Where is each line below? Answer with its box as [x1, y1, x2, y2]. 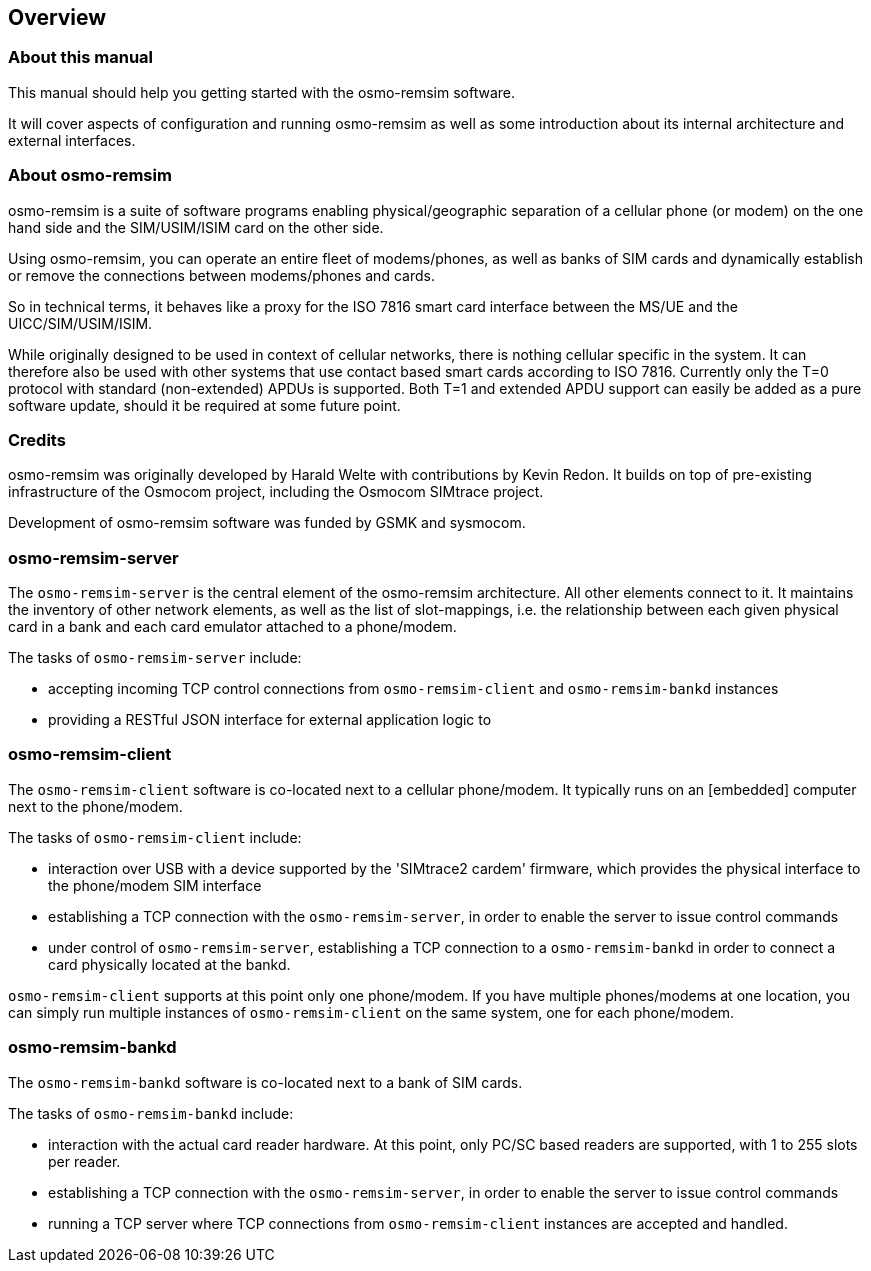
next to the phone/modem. [8, 797, 183, 815]
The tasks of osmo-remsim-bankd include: [8, 1104, 294, 1122]
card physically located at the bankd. [48, 955, 291, 973]
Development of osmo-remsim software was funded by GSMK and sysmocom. [8, 514, 526, 532]
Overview [8, 5, 107, 30]
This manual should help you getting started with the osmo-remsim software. [8, 83, 516, 101]
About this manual [8, 47, 154, 68]
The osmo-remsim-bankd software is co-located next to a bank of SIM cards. [8, 1073, 523, 1091]
